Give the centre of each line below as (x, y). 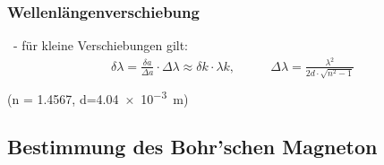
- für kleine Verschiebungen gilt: (101, 45)
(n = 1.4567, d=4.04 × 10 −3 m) (98, 97)
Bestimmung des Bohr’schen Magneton (192, 147)
